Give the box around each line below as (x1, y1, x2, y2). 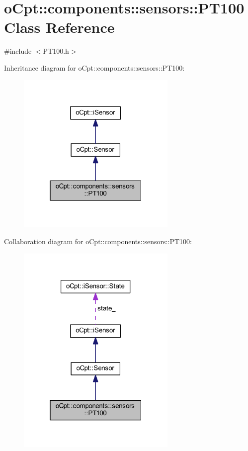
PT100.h (43, 46, 69, 56)
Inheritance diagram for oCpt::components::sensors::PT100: (4, 62, 185, 73)
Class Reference (4, 17, 115, 37)
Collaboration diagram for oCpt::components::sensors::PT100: (4, 236, 192, 247)
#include (4, 46, 32, 56)
